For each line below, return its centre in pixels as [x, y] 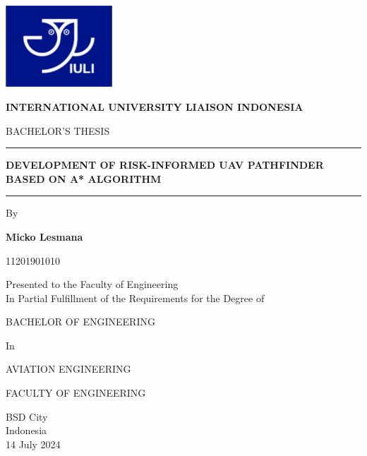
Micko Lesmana [44, 236]
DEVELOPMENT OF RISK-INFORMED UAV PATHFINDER [165, 165]
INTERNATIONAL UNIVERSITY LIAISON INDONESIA [155, 106]
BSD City [27, 416]
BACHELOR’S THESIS [58, 130]
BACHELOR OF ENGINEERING [80, 322]
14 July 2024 [33, 444]
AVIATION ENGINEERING [68, 369]
